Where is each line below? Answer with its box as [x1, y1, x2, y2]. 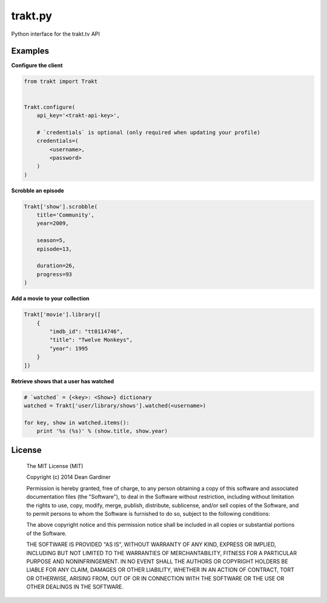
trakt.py [11, 9, 53, 22]
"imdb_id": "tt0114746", [49, 328, 124, 335]
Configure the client [11, 62, 63, 69]
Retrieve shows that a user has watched [11, 377, 114, 384]
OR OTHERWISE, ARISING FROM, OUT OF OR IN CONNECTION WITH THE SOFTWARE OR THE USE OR [26, 575, 285, 582]
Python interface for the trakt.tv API [11, 30, 100, 38]
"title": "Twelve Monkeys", [49, 337, 133, 343]
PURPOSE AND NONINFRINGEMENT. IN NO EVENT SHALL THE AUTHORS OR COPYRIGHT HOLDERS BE [26, 558, 288, 565]
